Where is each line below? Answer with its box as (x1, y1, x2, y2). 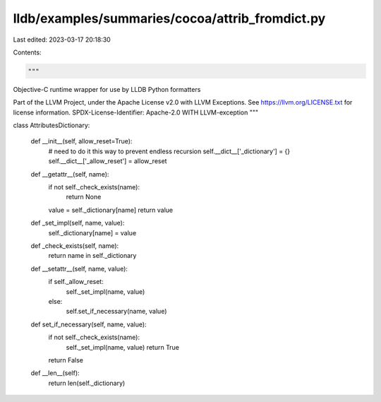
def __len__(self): (30, 369, 80, 377)
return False (48, 355, 84, 364)
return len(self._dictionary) (48, 379, 126, 387)
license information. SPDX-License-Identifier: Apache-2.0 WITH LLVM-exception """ (13, 108, 259, 117)
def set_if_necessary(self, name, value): (30, 320, 147, 329)
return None (66, 193, 102, 201)
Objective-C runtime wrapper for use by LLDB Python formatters (13, 85, 201, 93)
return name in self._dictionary (48, 252, 137, 260)
